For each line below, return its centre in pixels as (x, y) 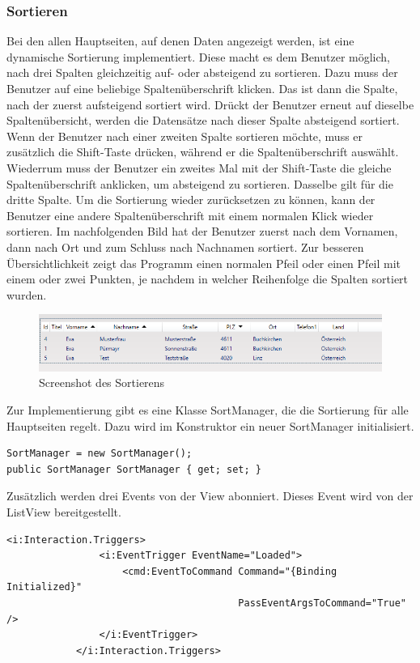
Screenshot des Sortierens (102, 382)
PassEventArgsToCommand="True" (322, 603)
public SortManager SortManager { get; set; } (134, 469)
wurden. (27, 294)
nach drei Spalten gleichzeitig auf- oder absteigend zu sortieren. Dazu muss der (202, 72)
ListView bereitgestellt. (64, 512)
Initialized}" (45, 587)
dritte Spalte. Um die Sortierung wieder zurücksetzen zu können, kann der (191, 200)
